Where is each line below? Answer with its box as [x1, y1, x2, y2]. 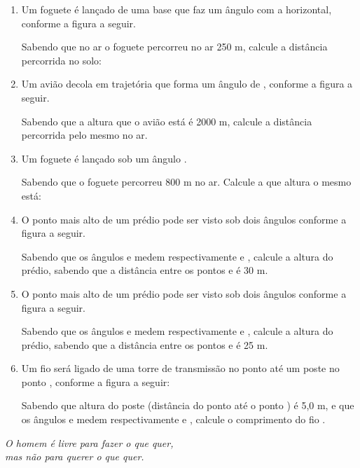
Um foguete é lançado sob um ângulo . [21, 151, 187, 165]
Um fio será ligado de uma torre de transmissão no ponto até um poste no [21, 361, 340, 376]
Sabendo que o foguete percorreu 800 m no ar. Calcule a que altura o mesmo [21, 174, 352, 189]
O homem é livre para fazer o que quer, [5, 435, 174, 450]
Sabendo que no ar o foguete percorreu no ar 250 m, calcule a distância [21, 39, 328, 54]
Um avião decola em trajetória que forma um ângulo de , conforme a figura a [21, 76, 353, 91]
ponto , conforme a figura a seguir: [21, 374, 170, 389]
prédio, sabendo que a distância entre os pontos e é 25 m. [21, 337, 268, 352]
